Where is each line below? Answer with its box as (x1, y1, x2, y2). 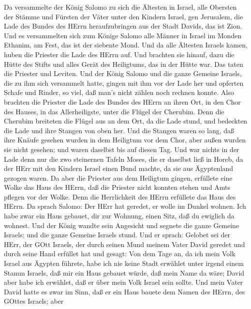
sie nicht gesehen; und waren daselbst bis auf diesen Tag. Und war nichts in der (4, 144, 239, 154)
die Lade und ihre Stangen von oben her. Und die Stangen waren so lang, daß (4, 125, 235, 135)
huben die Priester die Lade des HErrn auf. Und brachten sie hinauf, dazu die (4, 49, 235, 59)
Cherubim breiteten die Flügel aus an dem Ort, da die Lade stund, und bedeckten (4, 116, 248, 126)
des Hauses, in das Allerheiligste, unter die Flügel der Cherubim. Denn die (4, 106, 224, 116)
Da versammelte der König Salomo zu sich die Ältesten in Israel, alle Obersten (4, 2, 237, 12)
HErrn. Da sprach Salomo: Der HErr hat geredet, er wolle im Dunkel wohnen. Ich (4, 201, 246, 211)
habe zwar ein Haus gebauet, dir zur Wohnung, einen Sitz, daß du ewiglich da (4, 211, 235, 221)
